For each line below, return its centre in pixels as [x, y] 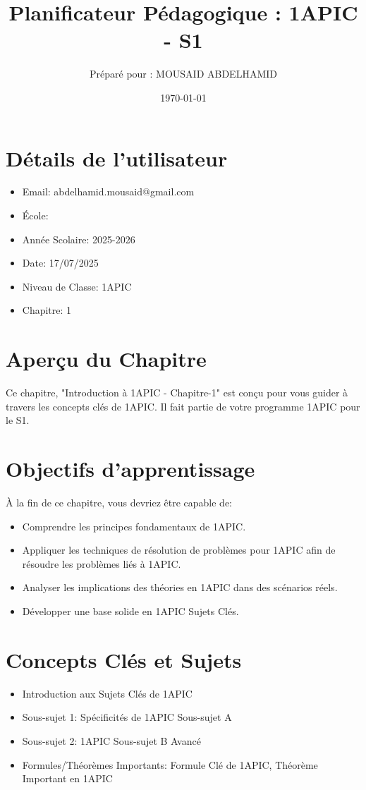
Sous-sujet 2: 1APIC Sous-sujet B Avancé [111, 740]
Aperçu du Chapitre [106, 359]
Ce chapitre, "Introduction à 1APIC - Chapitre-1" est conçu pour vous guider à [177, 393]
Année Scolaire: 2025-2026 [79, 239]
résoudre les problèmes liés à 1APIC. [102, 563]
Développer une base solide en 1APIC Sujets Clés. [130, 611]
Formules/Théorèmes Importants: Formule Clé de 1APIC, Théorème [170, 764]
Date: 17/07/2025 [60, 263]
